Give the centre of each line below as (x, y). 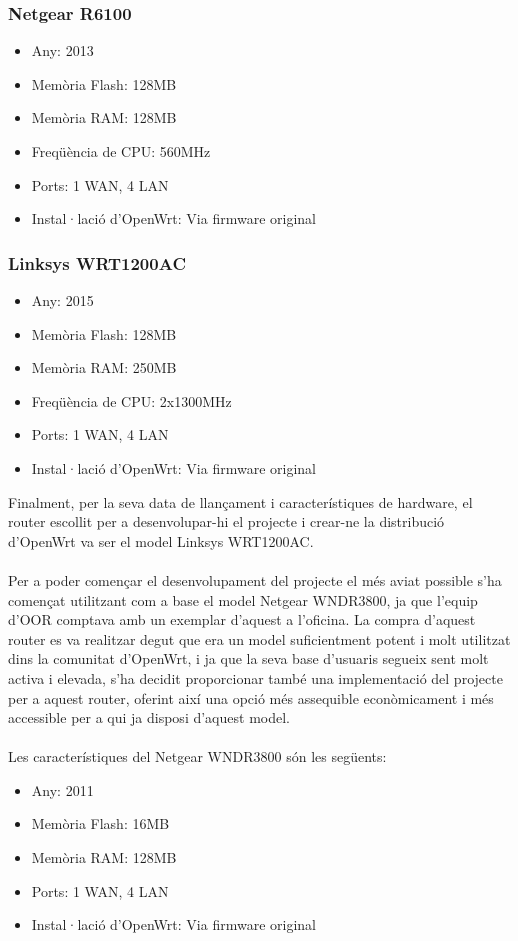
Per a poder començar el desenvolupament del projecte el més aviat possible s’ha (255, 579)
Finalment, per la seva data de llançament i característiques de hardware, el (240, 501)
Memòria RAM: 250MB (104, 367)
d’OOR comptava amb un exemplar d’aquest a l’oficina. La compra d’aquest (242, 619)
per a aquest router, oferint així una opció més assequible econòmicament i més (251, 697)
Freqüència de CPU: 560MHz (121, 151)
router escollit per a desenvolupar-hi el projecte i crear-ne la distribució (226, 521)
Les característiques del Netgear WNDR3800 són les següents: (197, 756)
